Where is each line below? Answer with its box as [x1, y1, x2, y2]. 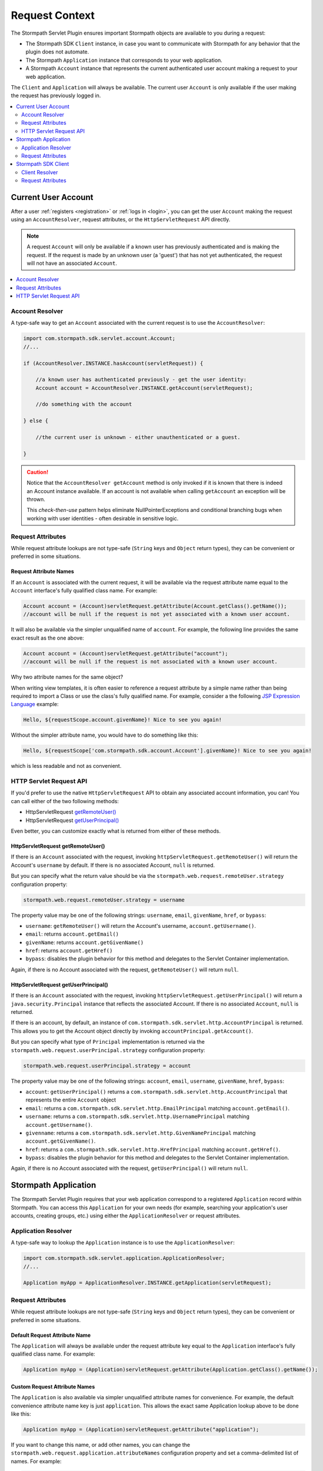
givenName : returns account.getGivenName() [25, 938, 144, 946]
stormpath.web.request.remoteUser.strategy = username [23, 896, 185, 903]
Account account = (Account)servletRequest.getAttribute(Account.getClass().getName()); [23, 603, 288, 610]
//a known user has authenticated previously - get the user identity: [35, 377, 247, 383]
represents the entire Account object [25, 1096, 116, 1103]
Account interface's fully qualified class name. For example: [11, 587, 158, 594]
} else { [23, 418, 49, 424]
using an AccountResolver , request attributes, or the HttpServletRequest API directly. [11, 216, 231, 223]
